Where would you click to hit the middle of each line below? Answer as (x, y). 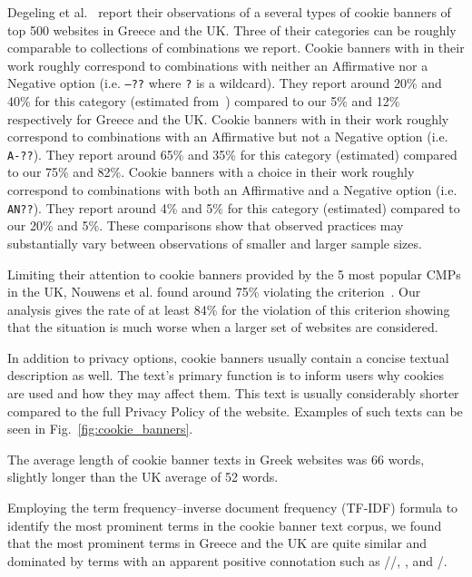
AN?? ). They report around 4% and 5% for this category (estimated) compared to (234, 207)
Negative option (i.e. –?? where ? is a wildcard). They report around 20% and (225, 83)
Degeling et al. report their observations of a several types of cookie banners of (229, 12)
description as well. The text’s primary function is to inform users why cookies (226, 375)
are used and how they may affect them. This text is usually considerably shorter (233, 393)
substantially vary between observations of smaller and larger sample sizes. (215, 243)
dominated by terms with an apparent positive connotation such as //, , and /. (227, 560)
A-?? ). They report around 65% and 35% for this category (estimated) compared (232, 154)
